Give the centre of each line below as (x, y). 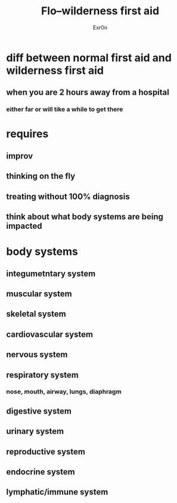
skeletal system (36, 314)
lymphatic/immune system (57, 492)
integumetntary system (51, 273)
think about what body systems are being (85, 217)
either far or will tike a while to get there (65, 110)
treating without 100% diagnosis (68, 196)
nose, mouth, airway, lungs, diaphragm (64, 392)
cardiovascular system (50, 334)
